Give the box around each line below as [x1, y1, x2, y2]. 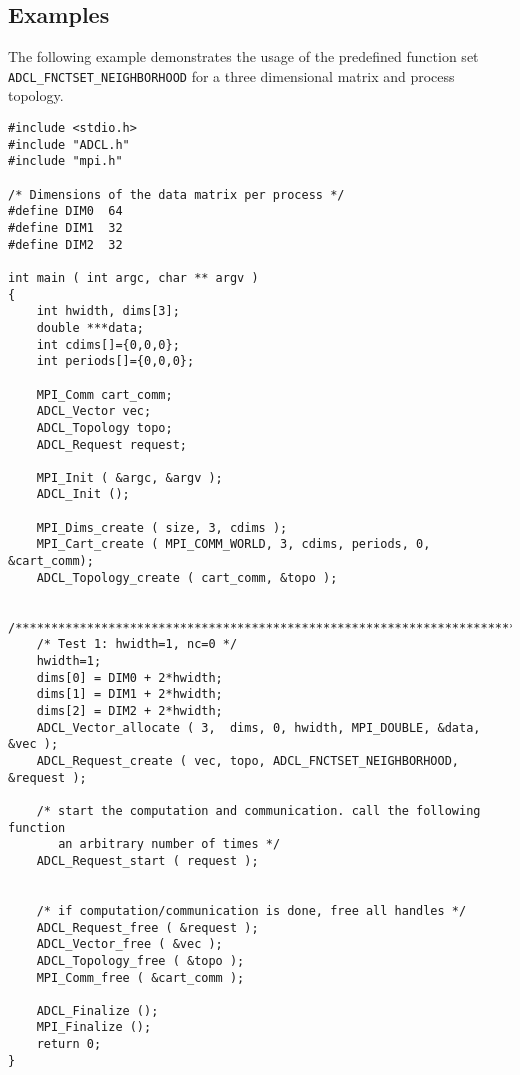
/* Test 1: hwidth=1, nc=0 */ [36, 637, 238, 652]
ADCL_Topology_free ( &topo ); [36, 953, 245, 968]
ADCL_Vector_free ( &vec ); [36, 937, 223, 952]
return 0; [36, 1037, 102, 1052]
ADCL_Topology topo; [36, 420, 173, 435]
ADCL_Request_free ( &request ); [36, 920, 259, 935]
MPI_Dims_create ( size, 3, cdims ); [36, 520, 288, 535]
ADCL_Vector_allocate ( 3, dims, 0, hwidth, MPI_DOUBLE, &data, [36, 720, 481, 735]
